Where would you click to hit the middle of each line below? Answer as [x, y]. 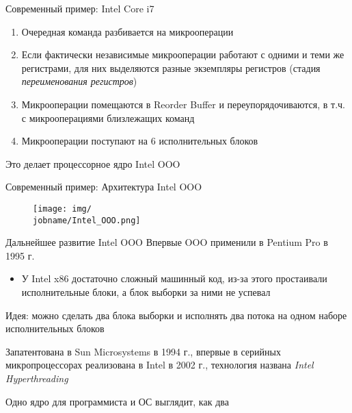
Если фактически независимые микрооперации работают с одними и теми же [183, 54]
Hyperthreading [37, 378]
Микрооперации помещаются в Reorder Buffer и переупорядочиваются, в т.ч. [184, 104]
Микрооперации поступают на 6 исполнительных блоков [140, 141]
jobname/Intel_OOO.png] [87, 220]
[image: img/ [62, 209]
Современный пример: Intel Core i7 [80, 8]
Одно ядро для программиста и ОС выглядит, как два [117, 401]
